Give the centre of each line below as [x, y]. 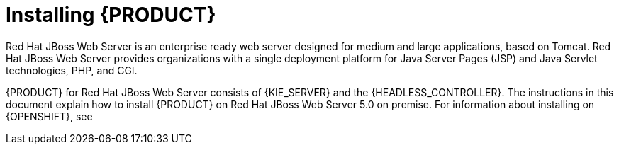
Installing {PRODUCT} [111, 15]
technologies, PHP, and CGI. [72, 70]
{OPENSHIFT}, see [49, 116]
